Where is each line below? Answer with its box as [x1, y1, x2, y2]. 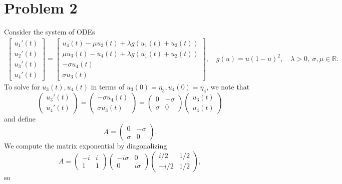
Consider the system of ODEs [4, 26, 95, 37]
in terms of [91, 81, 125, 91]
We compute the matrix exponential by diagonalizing [4, 140, 167, 151]
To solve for [4, 81, 40, 91]
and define [4, 113, 36, 123]
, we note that [206, 81, 250, 91]
